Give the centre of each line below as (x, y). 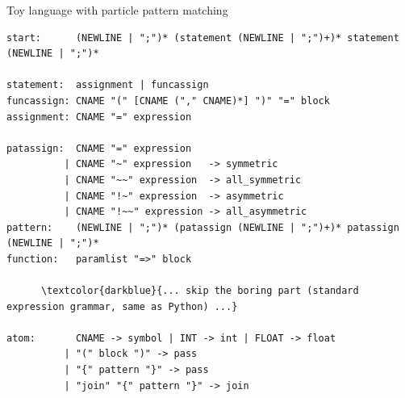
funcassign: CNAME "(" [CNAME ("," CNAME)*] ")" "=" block (168, 101)
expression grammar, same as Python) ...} (122, 306)
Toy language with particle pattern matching (117, 10)
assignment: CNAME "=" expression (99, 117)
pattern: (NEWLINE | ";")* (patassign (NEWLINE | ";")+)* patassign (203, 227)
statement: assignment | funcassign (108, 85)
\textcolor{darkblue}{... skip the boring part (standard (200, 291)
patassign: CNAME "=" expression (99, 148)
